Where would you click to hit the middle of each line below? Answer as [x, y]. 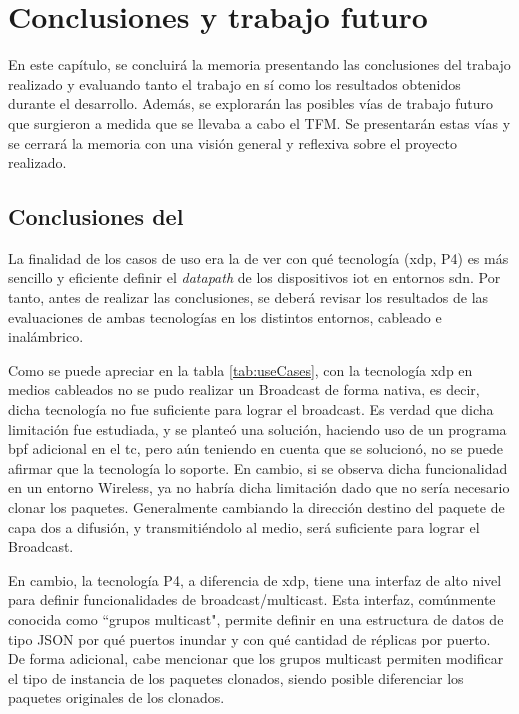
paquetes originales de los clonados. [116, 697]
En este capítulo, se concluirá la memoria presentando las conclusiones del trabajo [259, 64]
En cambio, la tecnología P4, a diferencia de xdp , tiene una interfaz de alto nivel [255, 579]
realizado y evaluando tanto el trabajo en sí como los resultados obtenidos [234, 83]
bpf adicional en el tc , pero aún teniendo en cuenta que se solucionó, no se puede [255, 448]
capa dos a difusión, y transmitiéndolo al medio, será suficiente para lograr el [244, 526]
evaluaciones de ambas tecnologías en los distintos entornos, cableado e [225, 316]
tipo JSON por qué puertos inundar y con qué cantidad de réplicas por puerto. [249, 638]
